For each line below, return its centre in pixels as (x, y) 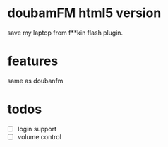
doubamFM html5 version (84, 13)
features (33, 61)
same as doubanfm (35, 81)
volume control (39, 136)
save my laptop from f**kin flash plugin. (65, 33)
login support (37, 129)
